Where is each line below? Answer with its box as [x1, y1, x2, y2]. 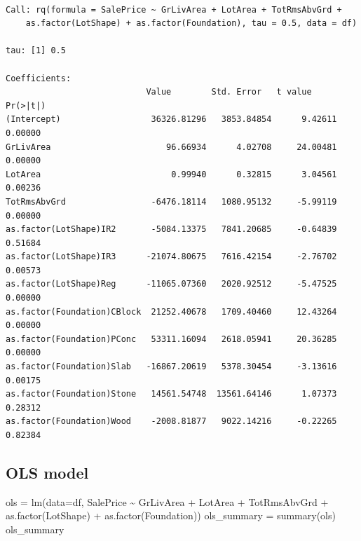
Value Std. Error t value [146, 87, 312, 97]
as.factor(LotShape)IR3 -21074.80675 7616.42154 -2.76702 [6, 252, 337, 262]
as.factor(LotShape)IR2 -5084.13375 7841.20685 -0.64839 [6, 224, 337, 235]
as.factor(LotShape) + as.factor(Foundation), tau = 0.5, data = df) [25, 18, 357, 29]
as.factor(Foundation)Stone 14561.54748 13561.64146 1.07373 [6, 389, 337, 399]
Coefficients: [6, 73, 71, 83]
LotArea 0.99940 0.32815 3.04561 [6, 169, 337, 179]
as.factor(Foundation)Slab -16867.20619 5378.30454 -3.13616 [6, 362, 337, 372]
